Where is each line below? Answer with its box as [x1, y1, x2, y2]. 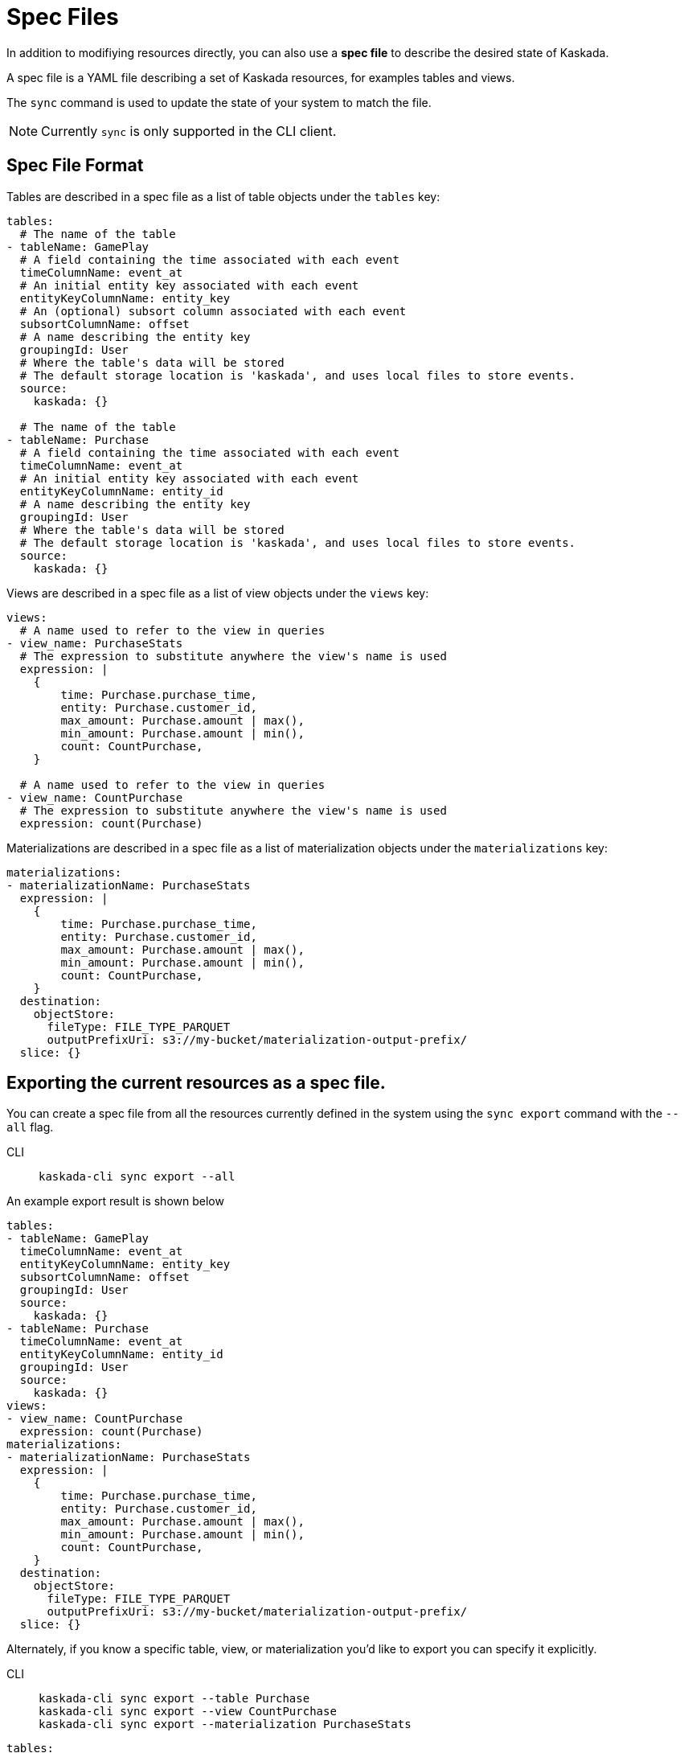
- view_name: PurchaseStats [6, 636, 183, 650]
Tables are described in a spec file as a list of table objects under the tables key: [6, 189, 440, 203]
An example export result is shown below [6, 1194, 224, 1209]
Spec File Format [6, 155, 144, 176]
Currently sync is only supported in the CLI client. [41, 122, 337, 139]
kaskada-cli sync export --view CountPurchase [39, 1705, 337, 1718]
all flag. [6, 1120, 54, 1135]
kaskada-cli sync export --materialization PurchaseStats [39, 1718, 412, 1731]
